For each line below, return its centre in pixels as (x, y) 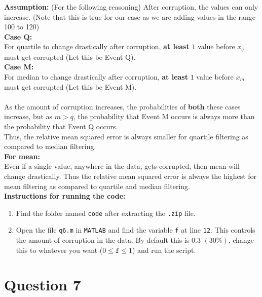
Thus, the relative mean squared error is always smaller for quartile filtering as (126, 136)
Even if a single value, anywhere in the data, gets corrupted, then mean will (122, 166)
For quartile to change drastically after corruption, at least (97, 46)
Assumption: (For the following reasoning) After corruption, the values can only (131, 7)
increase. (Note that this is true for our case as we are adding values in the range (130, 16)
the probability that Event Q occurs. (61, 126)
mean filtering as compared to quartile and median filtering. (97, 186)
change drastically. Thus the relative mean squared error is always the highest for (130, 176)
